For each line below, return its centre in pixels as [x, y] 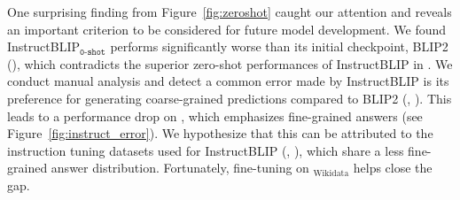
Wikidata [331, 173]
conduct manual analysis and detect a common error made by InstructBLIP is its [228, 81]
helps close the [393, 168]
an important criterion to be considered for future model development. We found [227, 29]
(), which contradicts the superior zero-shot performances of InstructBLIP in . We [230, 63]
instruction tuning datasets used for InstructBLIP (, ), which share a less [206, 150]
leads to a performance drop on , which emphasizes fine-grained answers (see [215, 115]
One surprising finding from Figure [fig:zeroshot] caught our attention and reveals [230, 12]
